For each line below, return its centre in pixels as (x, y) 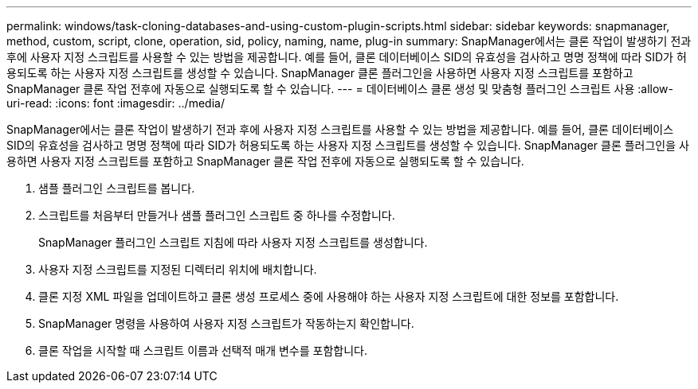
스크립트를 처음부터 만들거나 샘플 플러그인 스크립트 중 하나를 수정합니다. (217, 215)
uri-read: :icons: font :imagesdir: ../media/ (116, 103)
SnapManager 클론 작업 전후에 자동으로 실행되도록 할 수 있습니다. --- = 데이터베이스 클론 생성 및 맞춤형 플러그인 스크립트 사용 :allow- (340, 89)
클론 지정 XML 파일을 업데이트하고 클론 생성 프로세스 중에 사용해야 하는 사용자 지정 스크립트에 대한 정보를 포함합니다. (329, 296)
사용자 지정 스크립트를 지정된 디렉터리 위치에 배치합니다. (178, 269)
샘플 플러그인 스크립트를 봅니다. (117, 188)
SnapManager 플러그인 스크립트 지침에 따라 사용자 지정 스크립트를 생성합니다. (233, 242)
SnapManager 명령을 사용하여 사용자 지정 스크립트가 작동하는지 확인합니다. (226, 323)
